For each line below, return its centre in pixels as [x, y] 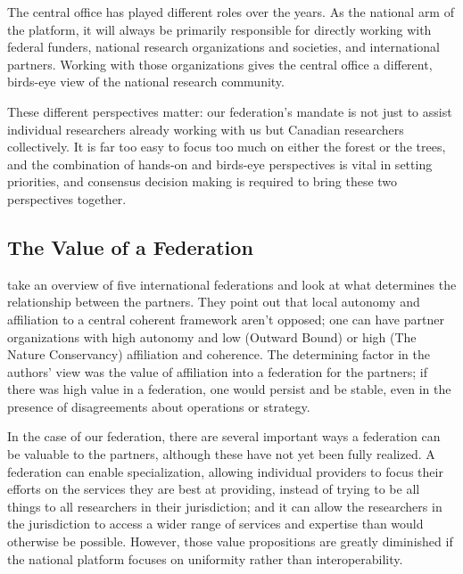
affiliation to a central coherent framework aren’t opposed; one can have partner [226, 319]
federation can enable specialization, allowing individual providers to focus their [225, 471]
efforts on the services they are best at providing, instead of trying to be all [214, 489]
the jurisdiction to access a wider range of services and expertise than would [215, 524]
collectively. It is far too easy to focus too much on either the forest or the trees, [227, 147]
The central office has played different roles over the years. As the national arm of [231, 12]
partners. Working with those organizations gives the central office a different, [220, 64]
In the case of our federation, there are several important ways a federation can [224, 436]
